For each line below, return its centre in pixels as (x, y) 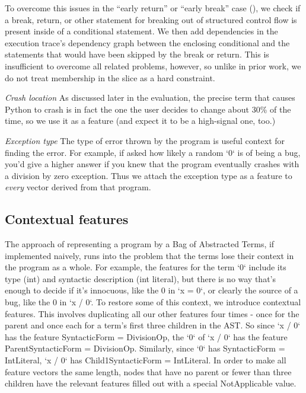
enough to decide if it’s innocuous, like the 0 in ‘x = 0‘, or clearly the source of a (152, 290)
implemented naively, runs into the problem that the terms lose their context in (149, 255)
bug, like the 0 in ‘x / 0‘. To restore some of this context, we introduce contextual (153, 302)
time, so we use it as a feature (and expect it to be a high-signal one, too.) (140, 121)
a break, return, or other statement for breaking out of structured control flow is (151, 19)
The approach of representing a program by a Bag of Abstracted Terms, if (140, 244)
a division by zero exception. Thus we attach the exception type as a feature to (149, 175)
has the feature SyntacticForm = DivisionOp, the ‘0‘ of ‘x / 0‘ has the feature (146, 336)
